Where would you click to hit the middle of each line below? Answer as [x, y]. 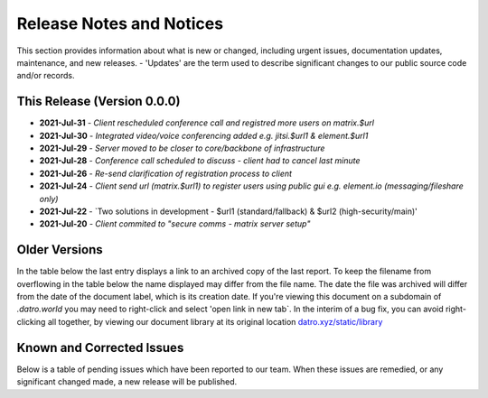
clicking [31, 321]
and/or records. [46, 76]
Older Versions [60, 250]
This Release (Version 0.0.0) [99, 102]
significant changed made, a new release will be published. [127, 382]
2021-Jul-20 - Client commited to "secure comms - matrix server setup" [175, 224]
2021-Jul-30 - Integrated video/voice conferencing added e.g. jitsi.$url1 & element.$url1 [204, 135]
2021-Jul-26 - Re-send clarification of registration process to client [166, 173]
